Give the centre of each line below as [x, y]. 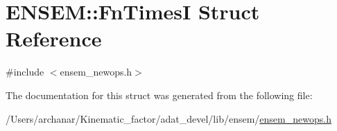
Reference [54, 38]
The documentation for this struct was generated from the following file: [159, 95]
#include [25, 72]
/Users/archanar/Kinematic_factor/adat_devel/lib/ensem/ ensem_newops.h [168, 118]
